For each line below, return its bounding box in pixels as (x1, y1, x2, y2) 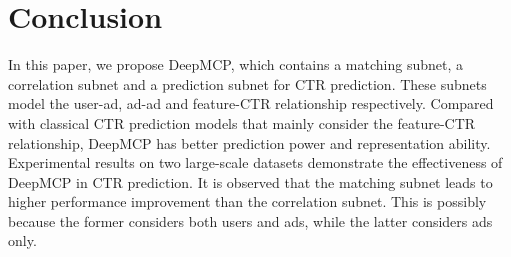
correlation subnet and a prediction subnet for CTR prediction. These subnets (8, 73, 487, 94)
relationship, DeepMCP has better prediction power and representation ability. (8, 132, 491, 153)
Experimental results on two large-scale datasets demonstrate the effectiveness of (8, 152, 503, 173)
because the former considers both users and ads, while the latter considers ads (8, 210, 493, 231)
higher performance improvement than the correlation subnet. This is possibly (8, 191, 487, 212)
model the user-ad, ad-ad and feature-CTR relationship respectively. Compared (8, 93, 494, 114)
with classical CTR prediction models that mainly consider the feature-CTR (8, 112, 476, 133)
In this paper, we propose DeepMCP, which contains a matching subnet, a (8, 54, 463, 75)
